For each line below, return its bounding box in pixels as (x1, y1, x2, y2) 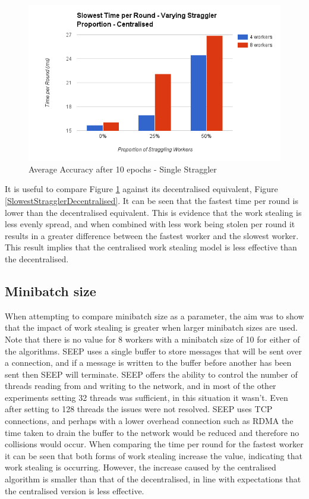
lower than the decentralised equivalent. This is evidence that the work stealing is (5, 206, 302, 218)
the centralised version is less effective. (5, 484, 144, 497)
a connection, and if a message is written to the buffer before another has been (5, 356, 292, 369)
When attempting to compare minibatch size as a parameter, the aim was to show (5, 309, 304, 322)
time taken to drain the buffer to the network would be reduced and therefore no (5, 426, 299, 438)
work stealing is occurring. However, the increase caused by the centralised (5, 461, 276, 473)
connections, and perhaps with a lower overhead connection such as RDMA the (5, 415, 294, 427)
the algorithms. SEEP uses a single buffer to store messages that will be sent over (5, 344, 302, 357)
